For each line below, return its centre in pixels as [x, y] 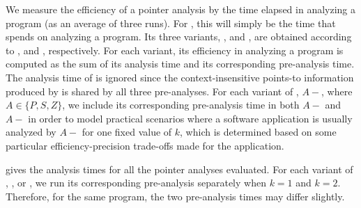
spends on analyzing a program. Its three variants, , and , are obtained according [179, 37]
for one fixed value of [127, 132]
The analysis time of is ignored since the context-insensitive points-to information [180, 77]
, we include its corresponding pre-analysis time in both [181, 105]
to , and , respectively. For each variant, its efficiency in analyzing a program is [175, 50]
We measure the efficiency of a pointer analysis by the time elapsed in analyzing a [181, 9]
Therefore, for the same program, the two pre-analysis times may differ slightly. [175, 196]
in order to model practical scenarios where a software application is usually [190, 118]
